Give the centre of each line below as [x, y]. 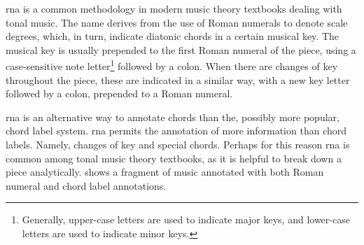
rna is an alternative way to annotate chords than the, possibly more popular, [173, 117]
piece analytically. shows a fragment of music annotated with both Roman [165, 172]
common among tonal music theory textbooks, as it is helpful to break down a [174, 158]
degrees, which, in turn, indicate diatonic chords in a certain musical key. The [172, 36]
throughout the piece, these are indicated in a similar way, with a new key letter [178, 79]
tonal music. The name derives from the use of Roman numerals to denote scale [177, 22]
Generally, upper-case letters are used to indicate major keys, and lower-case [186, 219]
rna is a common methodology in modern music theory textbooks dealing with [174, 8]
